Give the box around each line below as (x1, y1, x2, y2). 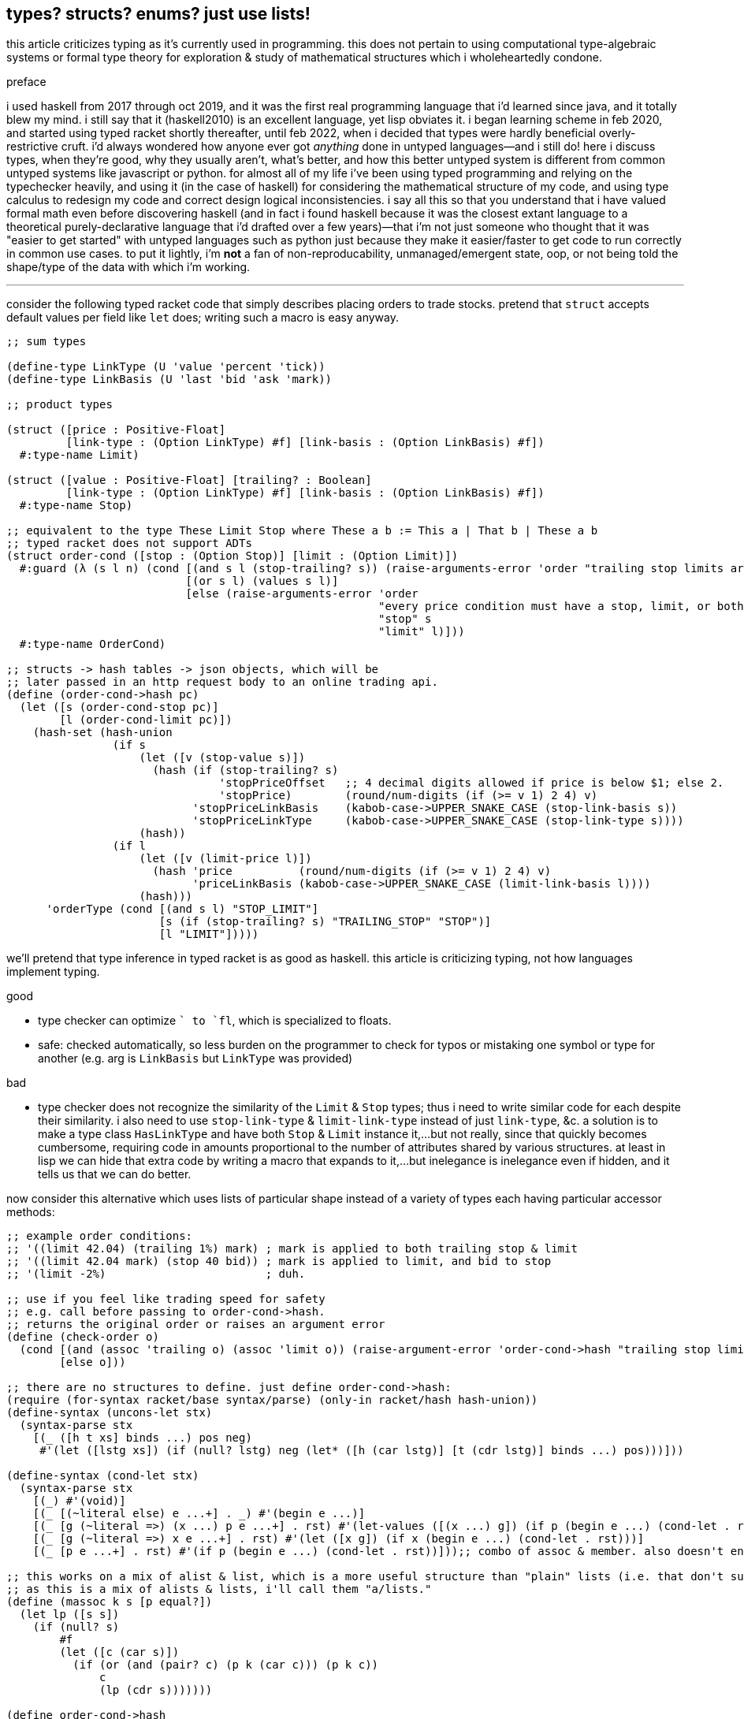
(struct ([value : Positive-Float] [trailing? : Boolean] (6, 474, 372, 487)
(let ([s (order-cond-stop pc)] (19, 701, 219, 714)
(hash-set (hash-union (32, 726, 173, 739)
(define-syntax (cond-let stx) (6, 1469, 199, 1483)
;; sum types (6, 335, 87, 348)
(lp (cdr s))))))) (99, 1684, 213, 1697)
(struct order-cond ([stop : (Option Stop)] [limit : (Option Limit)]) (6, 549, 459, 563)
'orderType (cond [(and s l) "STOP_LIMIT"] (46, 902, 319, 916)
